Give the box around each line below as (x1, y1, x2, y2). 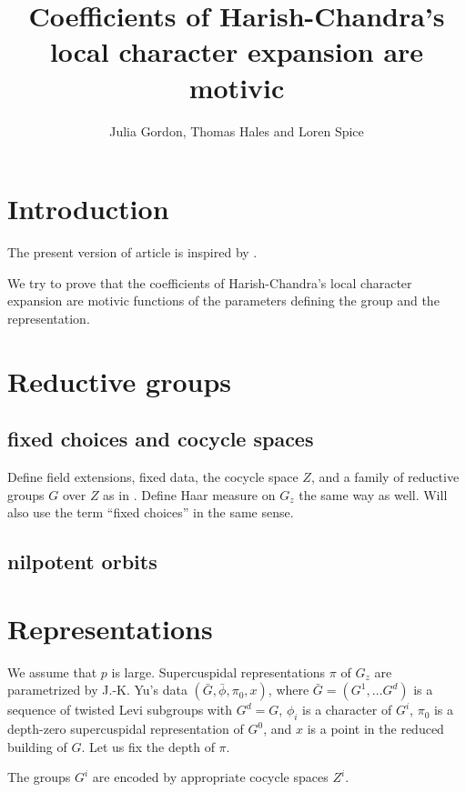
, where (268, 680, 309, 699)
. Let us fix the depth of (81, 737, 215, 756)
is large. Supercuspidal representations (111, 662, 326, 681)
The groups (7, 767, 71, 787)
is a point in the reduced (307, 719, 444, 738)
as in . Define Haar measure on (103, 485, 276, 504)
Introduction (7, 190, 169, 227)
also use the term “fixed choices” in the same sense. (7, 503, 294, 522)
